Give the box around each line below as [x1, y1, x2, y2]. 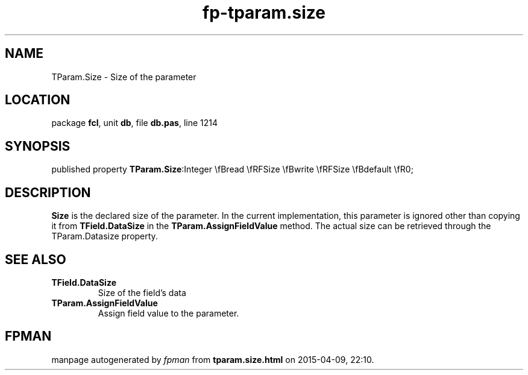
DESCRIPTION [5, 184, 91, 200]
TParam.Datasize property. [51, 231, 158, 242]
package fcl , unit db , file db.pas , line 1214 [51, 118, 218, 128]
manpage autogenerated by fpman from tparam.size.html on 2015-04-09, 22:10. [51, 354, 374, 365]
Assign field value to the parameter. [98, 307, 239, 318]
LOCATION [5, 92, 71, 108]
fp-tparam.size [203, 2, 325, 23]
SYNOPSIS [5, 138, 71, 154]
